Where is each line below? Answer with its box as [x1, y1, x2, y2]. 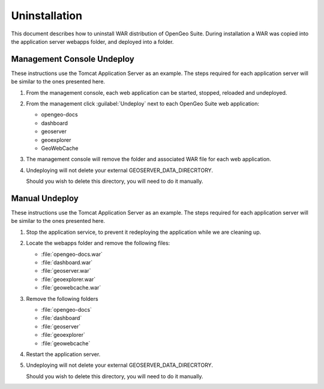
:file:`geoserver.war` [41, 267, 91, 275]
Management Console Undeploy [11, 54, 134, 64]
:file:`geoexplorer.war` [41, 276, 96, 283]
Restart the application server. [26, 351, 101, 358]
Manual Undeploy [11, 193, 79, 203]
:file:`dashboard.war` [41, 259, 93, 266]
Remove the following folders [26, 295, 98, 302]
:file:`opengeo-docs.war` [41, 251, 103, 258]
